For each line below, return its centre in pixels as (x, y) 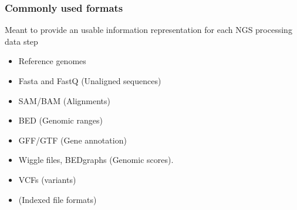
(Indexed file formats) (58, 199)
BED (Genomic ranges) (60, 120)
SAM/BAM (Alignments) (65, 100)
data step (21, 41)
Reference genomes (52, 61)
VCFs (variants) (47, 179)
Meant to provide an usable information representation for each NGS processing (148, 30)
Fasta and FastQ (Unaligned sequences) (90, 81)
